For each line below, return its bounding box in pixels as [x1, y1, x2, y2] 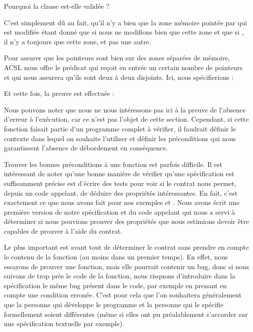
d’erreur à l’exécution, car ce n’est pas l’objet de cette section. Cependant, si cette [4, 114, 249, 124]
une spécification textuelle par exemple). [4, 318, 125, 329]
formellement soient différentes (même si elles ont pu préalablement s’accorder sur [4, 309, 248, 319]
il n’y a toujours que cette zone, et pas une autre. [4, 36, 151, 46]
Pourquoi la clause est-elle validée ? [4, 1, 109, 11]
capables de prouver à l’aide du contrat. [4, 225, 123, 236]
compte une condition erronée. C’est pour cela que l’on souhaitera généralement [4, 290, 242, 300]
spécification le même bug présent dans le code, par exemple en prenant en [4, 280, 227, 290]
